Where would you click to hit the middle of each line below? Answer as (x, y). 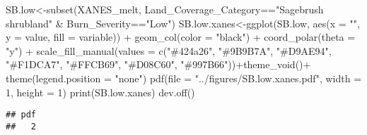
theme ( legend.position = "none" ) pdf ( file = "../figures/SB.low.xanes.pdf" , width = (184, 78)
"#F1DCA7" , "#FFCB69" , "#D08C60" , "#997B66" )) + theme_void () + (158, 64)
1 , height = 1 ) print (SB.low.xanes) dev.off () (100, 92)
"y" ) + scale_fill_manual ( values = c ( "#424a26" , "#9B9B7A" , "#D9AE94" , (169, 50)
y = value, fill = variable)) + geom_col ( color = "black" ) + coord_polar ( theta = (181, 37)
